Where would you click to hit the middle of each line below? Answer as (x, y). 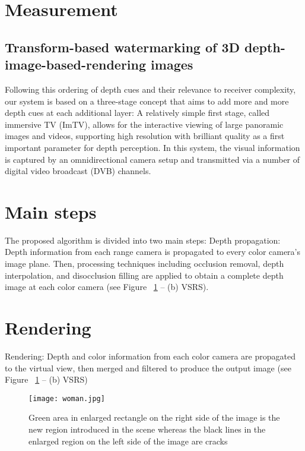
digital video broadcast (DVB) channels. (78, 171)
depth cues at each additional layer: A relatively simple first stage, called (137, 113)
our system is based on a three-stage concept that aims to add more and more (147, 101)
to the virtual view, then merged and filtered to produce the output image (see (148, 368)
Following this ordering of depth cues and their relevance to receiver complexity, (150, 89)
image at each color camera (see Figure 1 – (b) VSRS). (107, 287)
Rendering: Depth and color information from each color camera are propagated (150, 356)
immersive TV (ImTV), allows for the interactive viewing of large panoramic (144, 124)
